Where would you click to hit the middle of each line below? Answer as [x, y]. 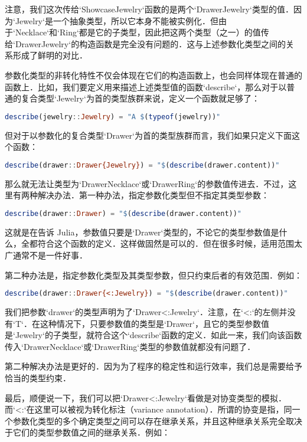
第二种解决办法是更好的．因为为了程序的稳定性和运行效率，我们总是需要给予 [153, 366]
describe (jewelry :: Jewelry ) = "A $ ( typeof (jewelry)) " [113, 117]
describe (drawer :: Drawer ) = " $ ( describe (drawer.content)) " [123, 213]
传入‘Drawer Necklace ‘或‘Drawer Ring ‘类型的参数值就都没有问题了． [130, 346]
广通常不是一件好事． [46, 255]
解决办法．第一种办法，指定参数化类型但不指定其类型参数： [153, 195]
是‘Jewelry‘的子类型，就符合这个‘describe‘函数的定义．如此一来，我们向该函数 [153, 335]
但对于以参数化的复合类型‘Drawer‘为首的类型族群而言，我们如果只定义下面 [148, 135]
